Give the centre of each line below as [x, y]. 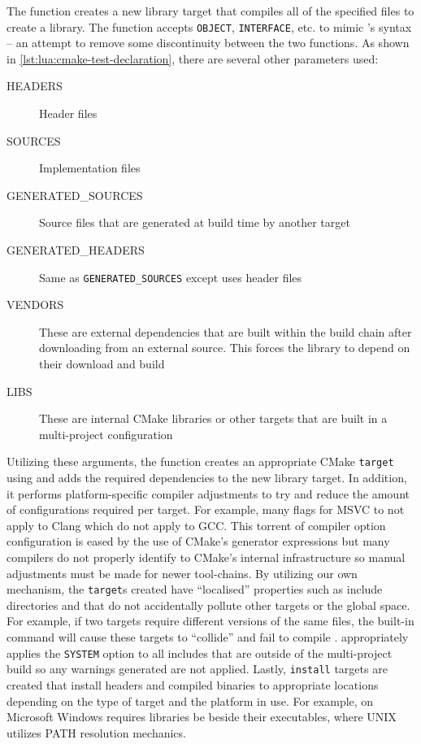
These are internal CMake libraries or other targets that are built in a [213, 418]
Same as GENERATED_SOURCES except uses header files [171, 277]
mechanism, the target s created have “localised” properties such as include [195, 589]
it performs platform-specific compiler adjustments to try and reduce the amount [208, 493]
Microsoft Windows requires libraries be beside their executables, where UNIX [202, 717]
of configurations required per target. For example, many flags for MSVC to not [206, 509]
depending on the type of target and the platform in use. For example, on [190, 700]
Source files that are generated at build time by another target [195, 222]
